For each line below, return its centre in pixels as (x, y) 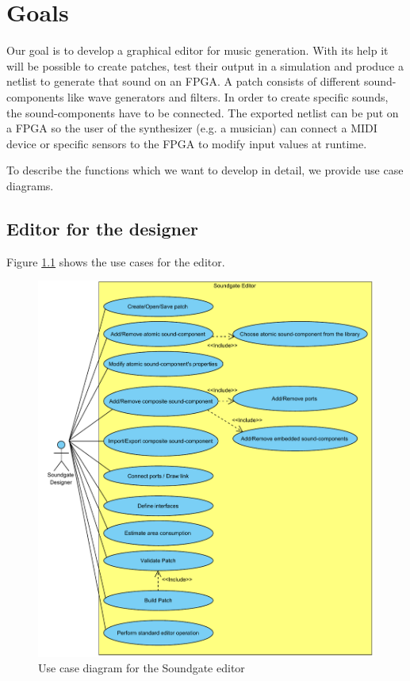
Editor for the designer (103, 228)
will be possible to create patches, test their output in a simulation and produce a (205, 65)
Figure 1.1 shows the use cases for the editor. (116, 261)
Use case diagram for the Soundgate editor (142, 668)
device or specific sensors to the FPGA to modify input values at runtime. (187, 143)
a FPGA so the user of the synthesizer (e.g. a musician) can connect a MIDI (192, 128)
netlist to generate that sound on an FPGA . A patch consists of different (184, 81)
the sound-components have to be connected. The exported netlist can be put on (203, 112)
